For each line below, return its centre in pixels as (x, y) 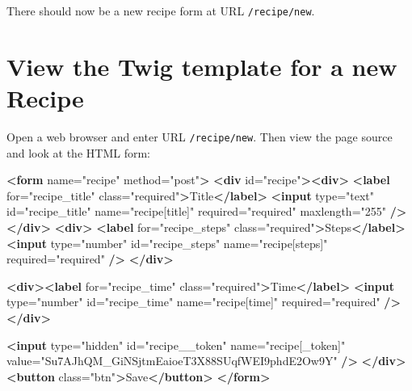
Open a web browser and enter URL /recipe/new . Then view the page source (200, 136)
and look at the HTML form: (78, 152)
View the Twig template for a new (202, 66)
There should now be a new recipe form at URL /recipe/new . (161, 11)
